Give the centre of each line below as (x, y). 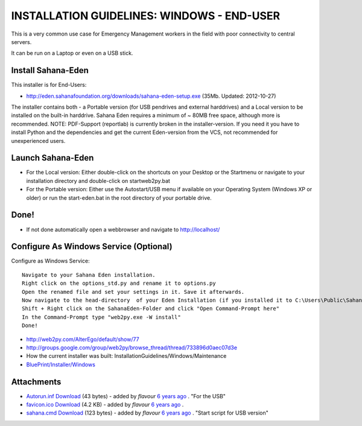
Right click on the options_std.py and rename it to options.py (119, 283)
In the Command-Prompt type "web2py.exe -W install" (101, 317)
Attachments (36, 382)
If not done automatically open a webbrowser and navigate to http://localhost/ (123, 229)
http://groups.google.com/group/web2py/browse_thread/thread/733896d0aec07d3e (132, 348)
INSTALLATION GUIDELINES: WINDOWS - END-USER (146, 16)
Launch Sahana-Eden (52, 158)
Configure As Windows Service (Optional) (92, 246)
